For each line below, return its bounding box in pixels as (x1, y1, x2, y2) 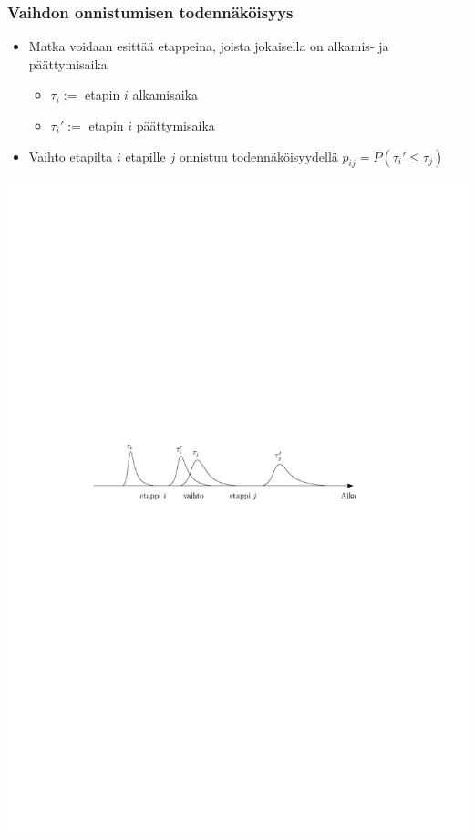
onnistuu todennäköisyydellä (179, 146, 338, 165)
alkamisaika (132, 85, 199, 104)
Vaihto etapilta (28, 146, 113, 165)
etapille (125, 146, 166, 165)
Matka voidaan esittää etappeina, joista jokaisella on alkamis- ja (28, 37, 389, 56)
